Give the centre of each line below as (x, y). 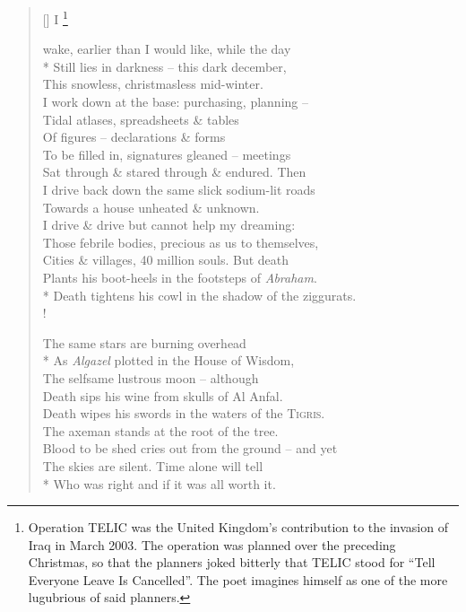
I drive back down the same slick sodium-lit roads (179, 189)
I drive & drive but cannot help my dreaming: (169, 225)
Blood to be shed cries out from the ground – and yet (190, 448)
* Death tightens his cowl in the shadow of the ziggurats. (199, 295)
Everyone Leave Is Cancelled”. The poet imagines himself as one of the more (238, 579)
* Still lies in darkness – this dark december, (164, 66)
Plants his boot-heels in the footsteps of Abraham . (180, 277)
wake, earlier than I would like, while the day (167, 49)
